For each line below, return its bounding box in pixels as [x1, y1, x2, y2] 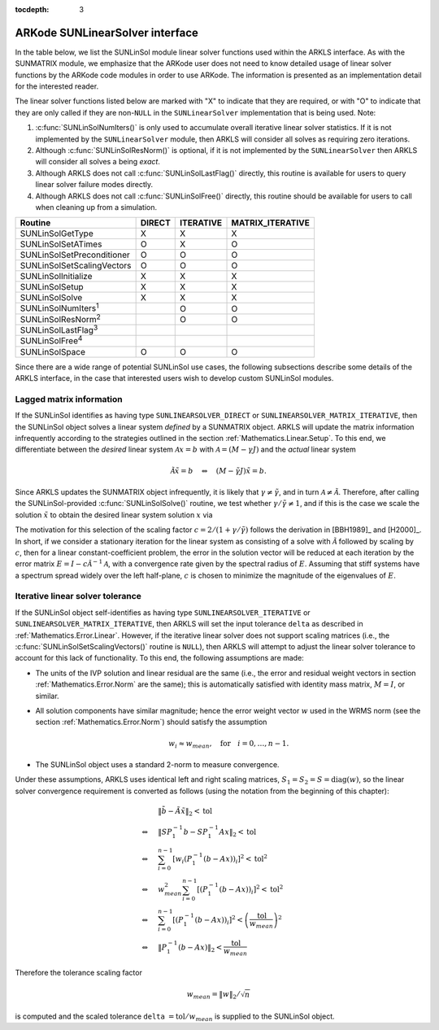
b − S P [183, 827, 208, 836]
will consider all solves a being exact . [35, 157, 160, 167]
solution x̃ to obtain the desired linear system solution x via [15, 509, 213, 520]
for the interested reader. [15, 81, 99, 91]
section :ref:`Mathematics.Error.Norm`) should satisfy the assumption [35, 717, 267, 727]
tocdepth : [15, 5, 50, 14]
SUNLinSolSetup [20, 282, 85, 293]
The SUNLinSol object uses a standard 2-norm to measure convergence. [35, 760, 280, 770]
